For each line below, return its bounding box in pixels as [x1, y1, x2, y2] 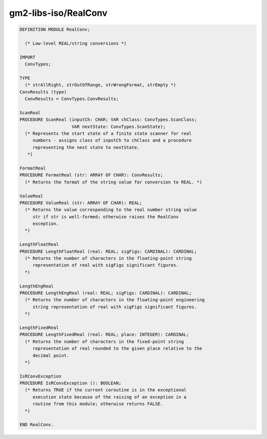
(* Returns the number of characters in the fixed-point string [25, 338, 184, 344]
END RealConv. [19, 422, 54, 428]
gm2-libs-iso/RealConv [9, 7, 108, 18]
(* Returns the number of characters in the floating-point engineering [25, 297, 205, 303]
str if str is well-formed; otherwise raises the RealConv [32, 214, 179, 219]
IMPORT [19, 55, 36, 60]
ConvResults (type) [19, 89, 67, 95]
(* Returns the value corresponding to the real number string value [25, 207, 197, 213]
